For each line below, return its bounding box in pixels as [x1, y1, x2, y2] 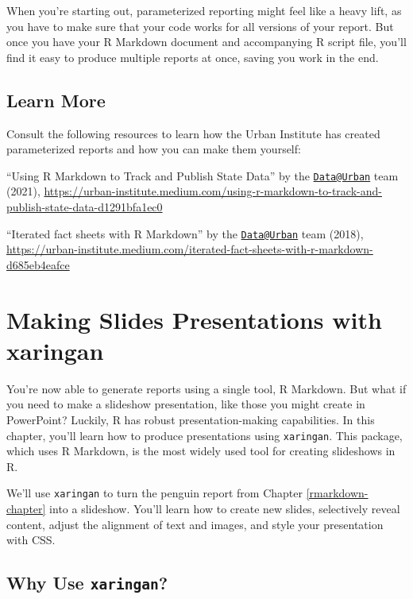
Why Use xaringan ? [6, 570, 168, 595]
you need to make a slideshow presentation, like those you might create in [6, 396, 365, 412]
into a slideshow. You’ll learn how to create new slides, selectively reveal [49, 500, 400, 517]
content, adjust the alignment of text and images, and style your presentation [6, 516, 384, 532]
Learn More [6, 87, 106, 112]
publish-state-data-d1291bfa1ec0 [6, 199, 163, 215]
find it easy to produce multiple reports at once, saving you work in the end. [6, 48, 379, 65]
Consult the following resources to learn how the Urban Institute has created [6, 125, 380, 141]
